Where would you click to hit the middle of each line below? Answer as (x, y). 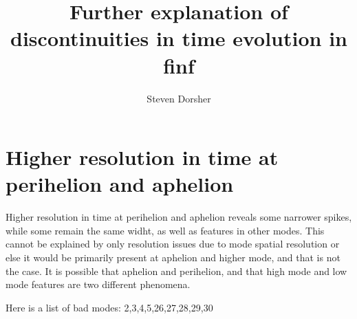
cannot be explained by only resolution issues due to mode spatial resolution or (173, 244)
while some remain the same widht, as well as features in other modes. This (165, 230)
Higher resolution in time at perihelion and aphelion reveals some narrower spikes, (179, 217)
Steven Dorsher (179, 98)
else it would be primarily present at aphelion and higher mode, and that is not (173, 257)
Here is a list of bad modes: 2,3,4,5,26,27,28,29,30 (109, 307)
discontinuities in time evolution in (179, 38)
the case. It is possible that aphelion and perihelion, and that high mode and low (176, 271)
